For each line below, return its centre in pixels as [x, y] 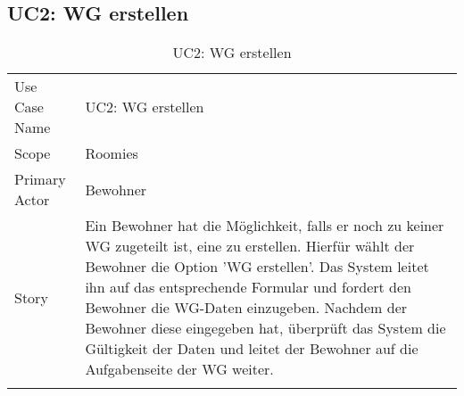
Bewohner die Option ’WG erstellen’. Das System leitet [257, 267]
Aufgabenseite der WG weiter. [179, 369]
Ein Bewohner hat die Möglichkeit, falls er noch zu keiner [265, 226]
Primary [40, 179]
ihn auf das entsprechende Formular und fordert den [248, 287]
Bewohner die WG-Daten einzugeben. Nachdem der [246, 308]
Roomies [112, 153]
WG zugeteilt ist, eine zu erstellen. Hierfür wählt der [250, 246]
